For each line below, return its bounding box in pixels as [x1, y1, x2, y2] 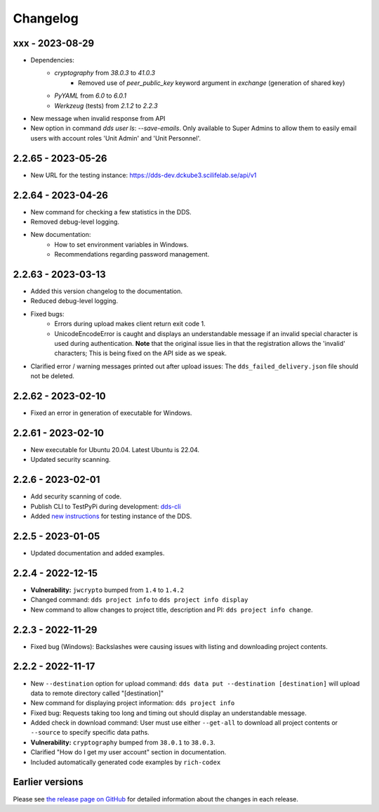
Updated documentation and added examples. [30, 549, 165, 557]
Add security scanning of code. [30, 492, 122, 501]
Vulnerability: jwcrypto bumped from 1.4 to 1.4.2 [30, 586, 185, 594]
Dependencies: [30, 56, 75, 65]
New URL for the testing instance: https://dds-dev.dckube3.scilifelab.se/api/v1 [30, 171, 257, 179]
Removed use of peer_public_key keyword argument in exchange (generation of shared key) [78, 78, 345, 87]
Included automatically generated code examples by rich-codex [30, 758, 221, 766]
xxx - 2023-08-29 [13, 37, 95, 49]
